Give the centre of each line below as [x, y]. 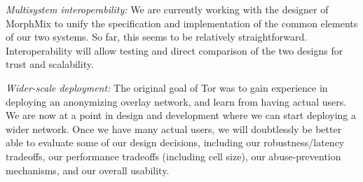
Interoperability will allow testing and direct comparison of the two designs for [174, 50]
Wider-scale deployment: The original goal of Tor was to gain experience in [167, 87]
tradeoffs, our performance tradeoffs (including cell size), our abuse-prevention [173, 156]
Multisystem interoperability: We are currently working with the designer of [167, 9]
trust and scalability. [50, 64]
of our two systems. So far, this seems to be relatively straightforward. [157, 37]
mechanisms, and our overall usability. [88, 170]
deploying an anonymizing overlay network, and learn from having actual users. [176, 101]
